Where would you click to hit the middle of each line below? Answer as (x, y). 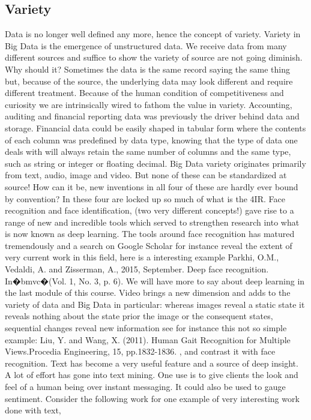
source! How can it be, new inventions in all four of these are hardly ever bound (152, 186)
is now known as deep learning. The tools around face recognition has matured (150, 234)
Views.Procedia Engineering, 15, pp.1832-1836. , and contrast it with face (140, 351)
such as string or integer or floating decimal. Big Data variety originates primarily (155, 163)
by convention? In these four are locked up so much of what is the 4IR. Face (145, 198)
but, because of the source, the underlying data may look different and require (149, 81)
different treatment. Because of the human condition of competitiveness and (144, 93)
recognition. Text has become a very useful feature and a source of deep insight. (152, 363)
